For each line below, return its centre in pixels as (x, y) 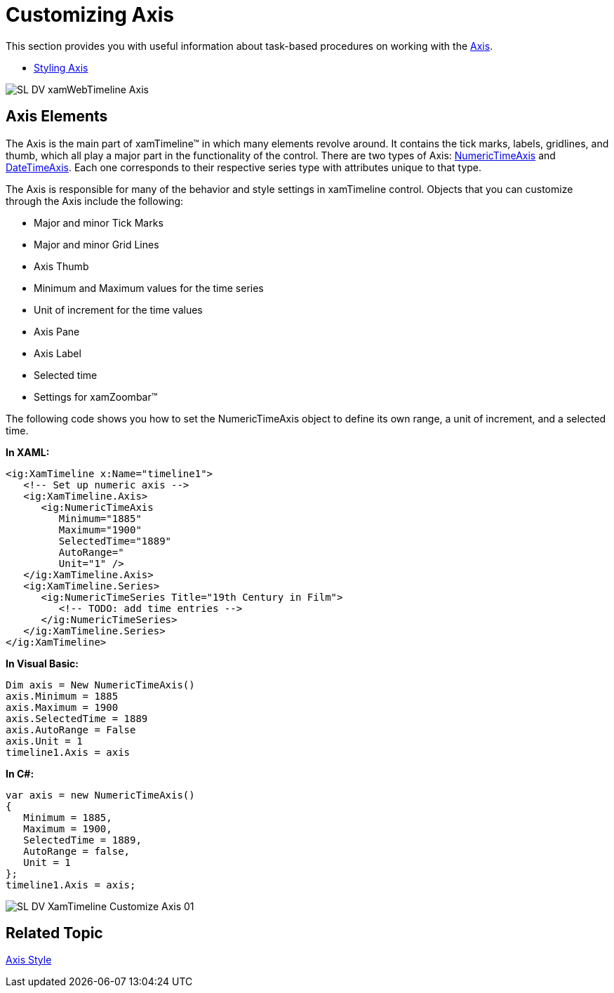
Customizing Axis (90, 15)
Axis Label (58, 353)
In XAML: (28, 452)
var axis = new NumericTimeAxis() (100, 795)
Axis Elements (57, 116)
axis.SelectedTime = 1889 (77, 718)
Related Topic (54, 933)
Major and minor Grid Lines (96, 244)
